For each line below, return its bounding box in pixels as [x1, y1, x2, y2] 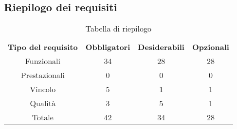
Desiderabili [138, 41, 184, 53]
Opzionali [192, 41, 229, 53]
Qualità [30, 97, 56, 109]
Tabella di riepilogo [85, 23, 152, 34]
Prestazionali [20, 69, 65, 81]
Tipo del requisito [8, 41, 78, 53]
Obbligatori [85, 41, 130, 53]
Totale [32, 112, 54, 123]
